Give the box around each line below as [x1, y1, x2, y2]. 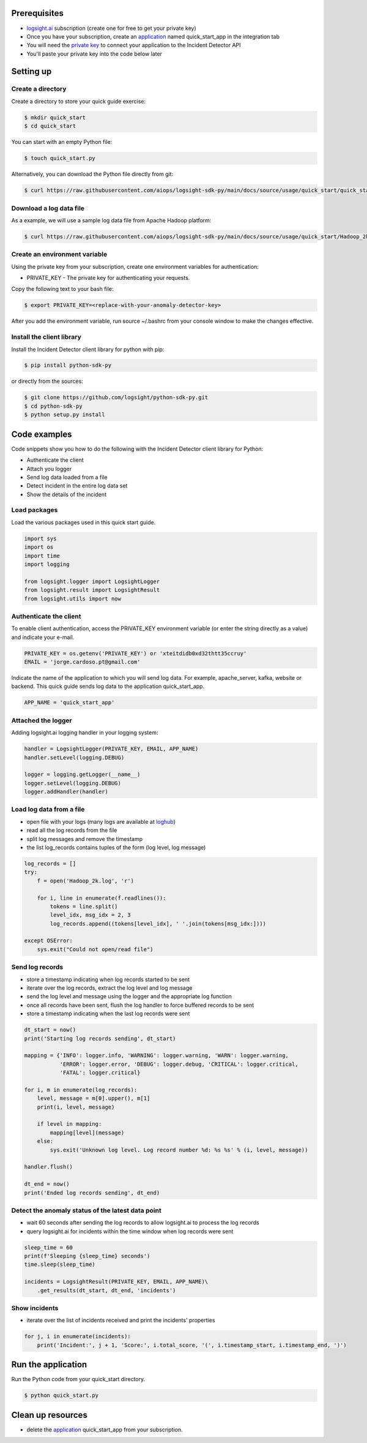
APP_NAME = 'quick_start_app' [24, 699, 115, 706]
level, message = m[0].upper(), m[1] [37, 1095, 150, 1102]
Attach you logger [26, 465, 72, 472]
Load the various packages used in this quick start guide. [11, 518, 156, 526]
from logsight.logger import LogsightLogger [24, 578, 160, 585]
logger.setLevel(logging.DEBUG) [24, 780, 122, 786]
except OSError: [24, 937, 73, 944]
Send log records [11, 963, 64, 971]
